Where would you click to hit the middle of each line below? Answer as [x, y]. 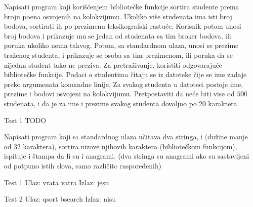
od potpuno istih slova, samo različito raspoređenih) [83, 165]
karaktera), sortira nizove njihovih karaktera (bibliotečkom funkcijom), [130, 146]
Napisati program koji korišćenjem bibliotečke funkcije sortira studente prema [122, 6]
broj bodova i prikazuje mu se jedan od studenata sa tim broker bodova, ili [118, 35]
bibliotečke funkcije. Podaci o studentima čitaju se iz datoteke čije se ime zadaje [125, 74]
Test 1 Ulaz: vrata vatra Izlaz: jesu [57, 182]
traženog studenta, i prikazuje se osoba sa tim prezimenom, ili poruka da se [118, 55]
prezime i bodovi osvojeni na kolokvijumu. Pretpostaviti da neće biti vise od [119, 94]
